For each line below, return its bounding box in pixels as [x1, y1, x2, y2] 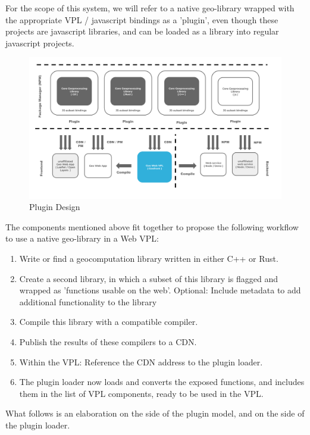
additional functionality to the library [19, 295, 157, 308]
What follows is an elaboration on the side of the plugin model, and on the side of [5, 407, 305, 420]
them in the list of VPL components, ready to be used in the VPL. [19, 387, 264, 399]
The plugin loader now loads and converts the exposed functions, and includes [19, 375, 305, 388]
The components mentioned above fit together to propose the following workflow [5, 220, 299, 233]
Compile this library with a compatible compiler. [19, 315, 198, 328]
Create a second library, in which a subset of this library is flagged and [19, 272, 278, 284]
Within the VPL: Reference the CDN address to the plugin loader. [19, 355, 263, 368]
